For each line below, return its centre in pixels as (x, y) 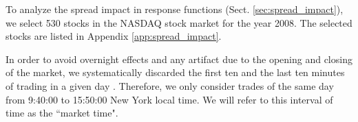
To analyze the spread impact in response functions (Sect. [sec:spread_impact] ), (175, 9)
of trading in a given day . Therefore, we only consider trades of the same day (170, 85)
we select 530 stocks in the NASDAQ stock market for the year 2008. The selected (179, 22)
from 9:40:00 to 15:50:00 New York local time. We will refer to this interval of (169, 99)
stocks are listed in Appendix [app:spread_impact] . (114, 36)
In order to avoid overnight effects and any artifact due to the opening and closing (179, 59)
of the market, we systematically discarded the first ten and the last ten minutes (175, 72)
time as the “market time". (62, 113)
